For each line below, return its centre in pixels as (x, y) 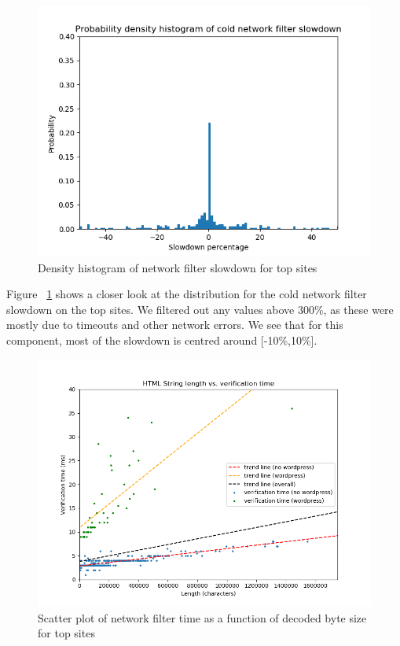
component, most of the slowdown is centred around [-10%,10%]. (162, 340)
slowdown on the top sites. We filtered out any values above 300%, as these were (200, 309)
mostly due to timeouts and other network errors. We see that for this (175, 325)
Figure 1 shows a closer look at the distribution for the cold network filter (187, 294)
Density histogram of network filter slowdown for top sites (178, 267)
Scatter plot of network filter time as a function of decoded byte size (202, 617)
